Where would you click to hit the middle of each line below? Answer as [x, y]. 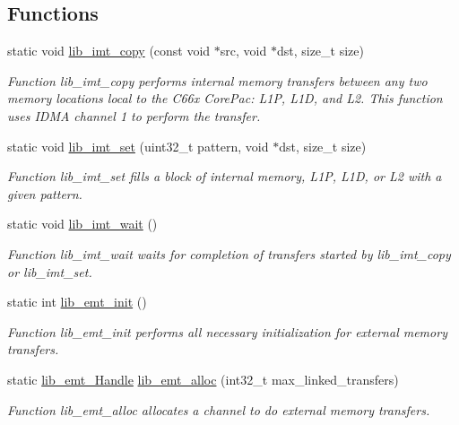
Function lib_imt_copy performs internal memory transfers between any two [217, 80]
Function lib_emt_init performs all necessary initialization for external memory [227, 331]
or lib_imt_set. [50, 271]
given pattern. [45, 193]
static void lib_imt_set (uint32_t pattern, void [138, 146]
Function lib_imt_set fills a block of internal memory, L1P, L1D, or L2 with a [225, 176]
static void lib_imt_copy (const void [109, 51]
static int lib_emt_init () [77, 302]
